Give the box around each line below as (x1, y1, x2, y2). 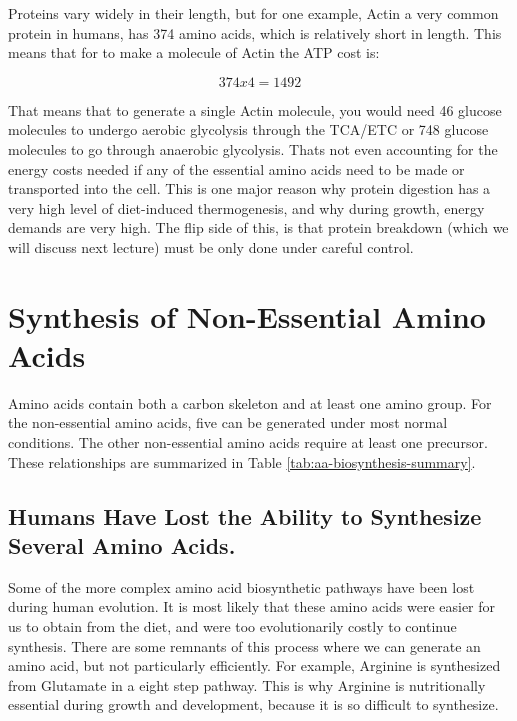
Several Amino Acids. (8, 530, 236, 560)
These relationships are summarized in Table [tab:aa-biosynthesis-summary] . (8, 451, 476, 472)
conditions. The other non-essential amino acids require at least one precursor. (8, 432, 488, 453)
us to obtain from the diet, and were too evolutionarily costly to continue (8, 616, 457, 636)
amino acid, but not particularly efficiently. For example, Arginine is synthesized (8, 655, 501, 676)
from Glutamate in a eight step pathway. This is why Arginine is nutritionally (8, 674, 486, 695)
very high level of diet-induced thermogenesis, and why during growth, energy (8, 197, 485, 218)
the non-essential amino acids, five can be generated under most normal (8, 412, 448, 433)
